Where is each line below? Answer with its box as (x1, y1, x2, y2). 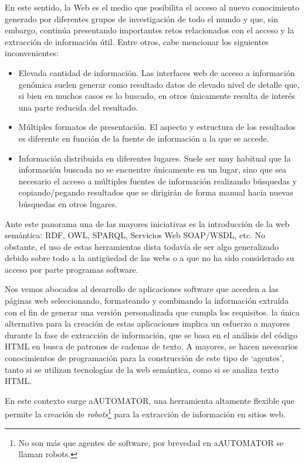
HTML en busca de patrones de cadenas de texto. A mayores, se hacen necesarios (5, 340, 298, 352)
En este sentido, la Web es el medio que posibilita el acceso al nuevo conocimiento (5, 1, 300, 13)
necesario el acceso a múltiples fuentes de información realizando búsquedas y (18, 174, 297, 187)
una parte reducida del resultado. (18, 101, 138, 113)
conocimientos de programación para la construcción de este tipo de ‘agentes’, (5, 352, 284, 364)
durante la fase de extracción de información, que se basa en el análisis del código (5, 328, 298, 341)
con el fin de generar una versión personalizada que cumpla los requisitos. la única (5, 306, 300, 318)
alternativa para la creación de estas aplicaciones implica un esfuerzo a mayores (5, 317, 290, 330)
